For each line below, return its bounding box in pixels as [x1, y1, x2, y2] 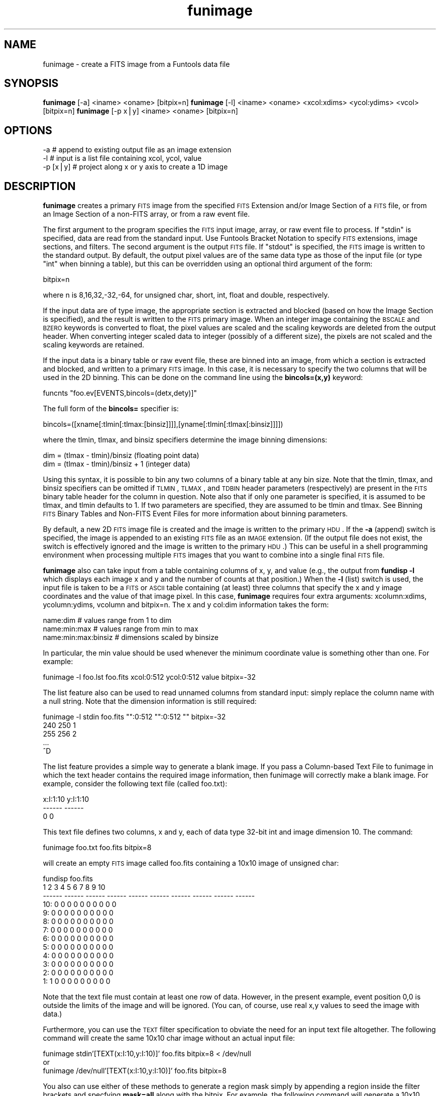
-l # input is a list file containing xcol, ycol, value [43, 154, 202, 163]
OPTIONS [4, 124, 52, 137]
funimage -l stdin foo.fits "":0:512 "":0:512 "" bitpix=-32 [43, 712, 226, 721]
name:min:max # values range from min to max [43, 624, 198, 633]
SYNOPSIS [4, 77, 59, 90]
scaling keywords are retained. [43, 340, 145, 349]
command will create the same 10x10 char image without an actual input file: [43, 1034, 295, 1043]
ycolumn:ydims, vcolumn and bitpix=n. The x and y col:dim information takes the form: [43, 600, 329, 609]
